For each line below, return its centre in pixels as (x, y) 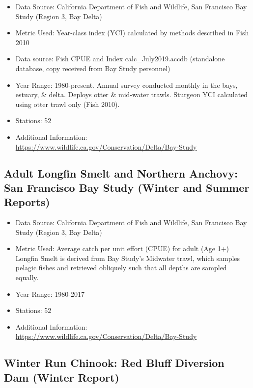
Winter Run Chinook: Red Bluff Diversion (114, 363)
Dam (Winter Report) (62, 377)
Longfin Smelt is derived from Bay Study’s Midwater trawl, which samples (128, 258)
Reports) (27, 202)
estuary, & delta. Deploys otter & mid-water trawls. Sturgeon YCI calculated (132, 94)
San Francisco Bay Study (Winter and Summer (127, 187)
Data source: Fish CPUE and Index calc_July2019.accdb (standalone (120, 59)
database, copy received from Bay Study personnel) (93, 68)
